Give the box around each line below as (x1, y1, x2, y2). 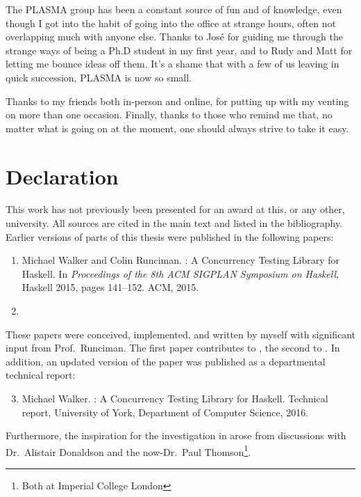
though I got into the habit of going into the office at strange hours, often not (6, 15, 336, 30)
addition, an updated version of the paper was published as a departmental (6, 354, 326, 368)
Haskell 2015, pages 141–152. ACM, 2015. (22, 280, 199, 294)
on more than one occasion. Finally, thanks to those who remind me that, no (6, 107, 333, 122)
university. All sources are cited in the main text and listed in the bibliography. (6, 216, 343, 230)
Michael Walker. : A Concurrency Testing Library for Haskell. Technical (22, 391, 328, 405)
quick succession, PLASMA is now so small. (6, 70, 192, 84)
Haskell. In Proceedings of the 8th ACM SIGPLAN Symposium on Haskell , (22, 266, 339, 281)
